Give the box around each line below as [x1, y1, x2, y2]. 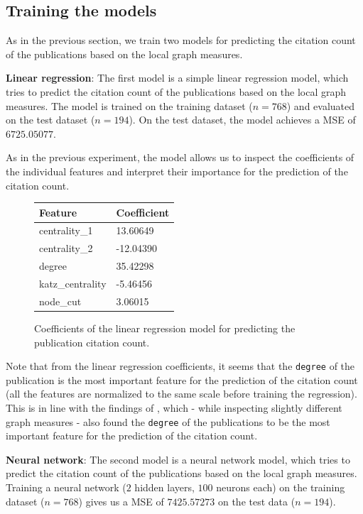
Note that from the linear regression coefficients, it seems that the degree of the [6, 359, 355, 373]
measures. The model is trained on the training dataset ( [6, 98, 253, 113]
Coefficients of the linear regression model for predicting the [34, 320, 296, 335]
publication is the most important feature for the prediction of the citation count [6, 372, 358, 387]
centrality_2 [39, 241, 93, 256]
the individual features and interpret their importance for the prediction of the [6, 163, 348, 178]
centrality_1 [39, 223, 93, 238]
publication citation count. [34, 334, 150, 349]
